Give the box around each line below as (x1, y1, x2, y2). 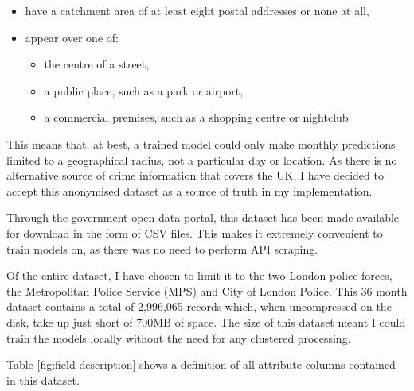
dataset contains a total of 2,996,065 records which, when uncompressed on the (6, 298, 392, 315)
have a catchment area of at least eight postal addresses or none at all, (25, 2, 369, 18)
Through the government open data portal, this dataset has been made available (6, 209, 400, 226)
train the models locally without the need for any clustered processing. (6, 329, 351, 346)
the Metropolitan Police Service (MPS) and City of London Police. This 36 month (6, 282, 408, 299)
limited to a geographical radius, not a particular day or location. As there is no (6, 151, 397, 168)
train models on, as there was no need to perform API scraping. (6, 240, 318, 257)
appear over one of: (25, 29, 119, 45)
